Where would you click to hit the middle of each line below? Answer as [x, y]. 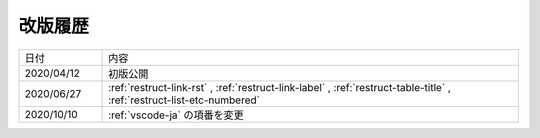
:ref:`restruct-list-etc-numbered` [184, 100]
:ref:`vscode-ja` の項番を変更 [176, 115]
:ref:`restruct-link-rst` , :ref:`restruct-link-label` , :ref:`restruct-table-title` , [280, 87]
